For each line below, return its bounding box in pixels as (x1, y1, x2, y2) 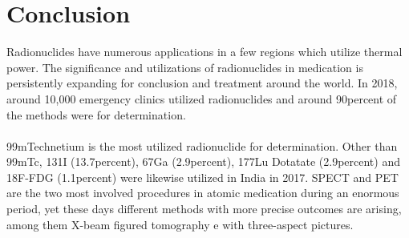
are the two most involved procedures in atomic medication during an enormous (6, 184, 399, 201)
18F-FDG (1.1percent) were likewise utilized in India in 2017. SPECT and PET (6, 168, 399, 185)
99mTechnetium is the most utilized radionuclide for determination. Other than (6, 137, 398, 154)
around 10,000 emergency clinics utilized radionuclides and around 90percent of (6, 90, 397, 107)
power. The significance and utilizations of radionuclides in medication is (6, 58, 363, 75)
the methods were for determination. (6, 106, 186, 123)
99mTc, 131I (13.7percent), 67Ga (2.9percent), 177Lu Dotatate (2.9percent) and (6, 153, 400, 170)
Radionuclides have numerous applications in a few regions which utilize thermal (6, 43, 403, 60)
